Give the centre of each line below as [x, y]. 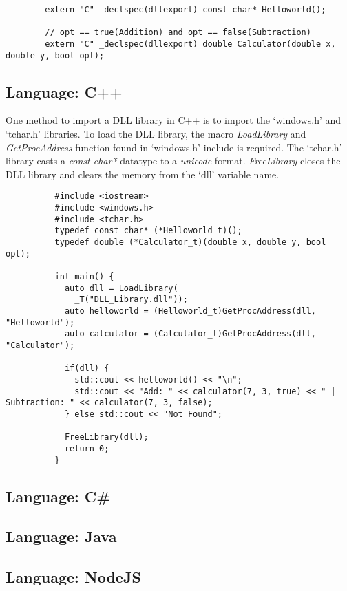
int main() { [84, 277]
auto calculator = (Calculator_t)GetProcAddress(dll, [190, 334]
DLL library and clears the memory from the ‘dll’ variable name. [143, 174]
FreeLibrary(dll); [106, 437]
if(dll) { [87, 368]
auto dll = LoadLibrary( [121, 288]
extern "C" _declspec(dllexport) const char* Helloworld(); [186, 10]
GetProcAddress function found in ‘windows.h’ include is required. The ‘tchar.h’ [174, 147]
